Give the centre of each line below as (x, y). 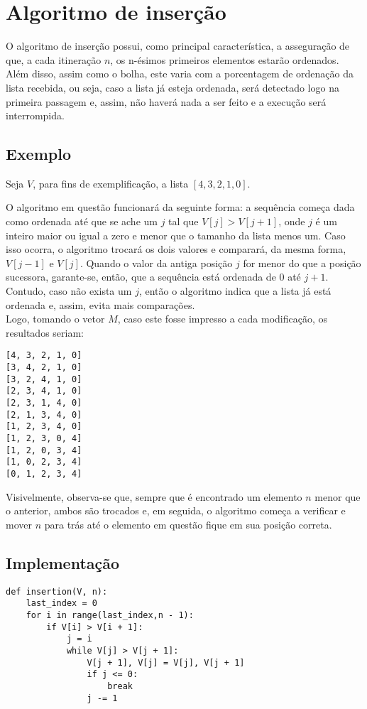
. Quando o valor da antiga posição (156, 263)
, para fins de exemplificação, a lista (111, 183)
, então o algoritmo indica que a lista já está (235, 291)
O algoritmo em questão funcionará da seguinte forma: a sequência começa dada (180, 207)
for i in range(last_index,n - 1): (110, 615)
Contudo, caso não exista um (69, 291)
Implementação (63, 562)
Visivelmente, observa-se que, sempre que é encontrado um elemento (154, 496)
